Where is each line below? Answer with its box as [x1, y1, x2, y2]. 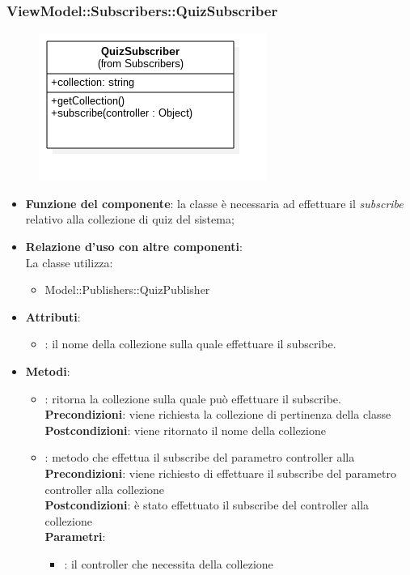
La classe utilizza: [25, 253, 113, 270]
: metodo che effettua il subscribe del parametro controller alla [44, 449, 355, 466]
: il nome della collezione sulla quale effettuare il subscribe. [44, 335, 336, 352]
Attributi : [25, 308, 81, 325]
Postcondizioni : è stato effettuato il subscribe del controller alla [44, 496, 370, 513]
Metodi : [25, 362, 70, 379]
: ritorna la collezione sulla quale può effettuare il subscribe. [44, 390, 341, 407]
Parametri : [44, 528, 106, 545]
